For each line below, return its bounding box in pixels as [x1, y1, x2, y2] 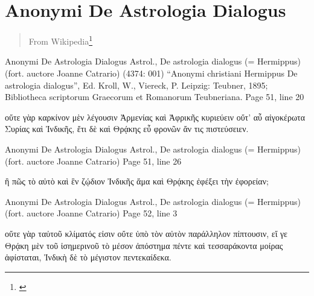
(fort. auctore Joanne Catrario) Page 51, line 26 [5, 154, 182, 167]
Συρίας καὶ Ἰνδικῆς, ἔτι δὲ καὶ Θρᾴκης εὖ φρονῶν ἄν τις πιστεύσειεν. [5, 122, 249, 135]
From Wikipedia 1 [28, 33, 93, 47]
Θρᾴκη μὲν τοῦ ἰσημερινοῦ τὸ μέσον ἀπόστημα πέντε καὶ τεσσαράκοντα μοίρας [5, 239, 283, 251]
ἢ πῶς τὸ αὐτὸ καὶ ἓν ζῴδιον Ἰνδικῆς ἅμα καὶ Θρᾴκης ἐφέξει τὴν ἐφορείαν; [5, 175, 269, 187]
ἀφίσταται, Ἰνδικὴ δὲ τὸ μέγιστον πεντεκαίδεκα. [5, 251, 171, 263]
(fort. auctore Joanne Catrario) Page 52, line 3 [5, 207, 178, 219]
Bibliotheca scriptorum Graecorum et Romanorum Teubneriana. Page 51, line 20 [5, 90, 304, 103]
